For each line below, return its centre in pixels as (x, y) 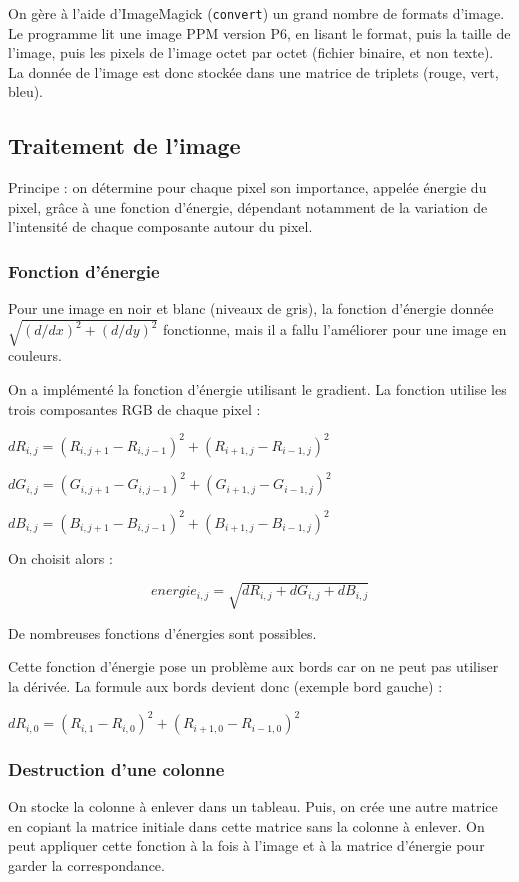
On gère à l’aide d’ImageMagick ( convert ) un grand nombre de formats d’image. (256, 13)
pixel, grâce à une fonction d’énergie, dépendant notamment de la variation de (248, 206)
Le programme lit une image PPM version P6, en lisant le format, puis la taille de (259, 32)
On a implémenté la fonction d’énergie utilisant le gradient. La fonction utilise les (257, 388)
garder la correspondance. (86, 865)
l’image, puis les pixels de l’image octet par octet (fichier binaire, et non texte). (251, 52)
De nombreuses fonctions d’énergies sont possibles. (162, 632)
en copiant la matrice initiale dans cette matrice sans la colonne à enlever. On (246, 825)
